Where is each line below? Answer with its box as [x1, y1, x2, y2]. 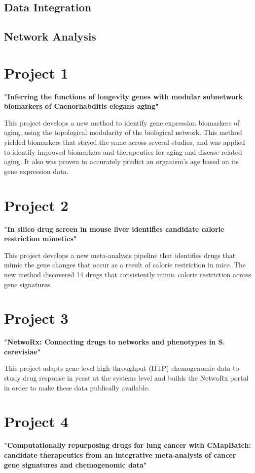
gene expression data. [4, 166, 69, 176]
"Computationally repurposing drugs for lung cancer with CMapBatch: [4, 440, 251, 450]
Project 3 [4, 308, 69, 328]
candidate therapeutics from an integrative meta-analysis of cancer [4, 449, 236, 460]
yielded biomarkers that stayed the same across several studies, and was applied [4, 137, 245, 147]
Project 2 [4, 195, 69, 215]
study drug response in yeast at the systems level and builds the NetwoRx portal [4, 373, 249, 383]
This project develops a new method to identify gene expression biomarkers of [4, 117, 240, 128]
